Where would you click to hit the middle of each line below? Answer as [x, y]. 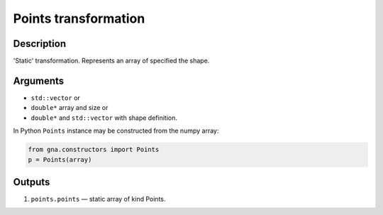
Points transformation [79, 18]
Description [40, 44]
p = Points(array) [60, 159]
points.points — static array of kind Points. [98, 199]
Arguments [39, 81]
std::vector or [56, 98]
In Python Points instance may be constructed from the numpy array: [116, 131]
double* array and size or [70, 108]
